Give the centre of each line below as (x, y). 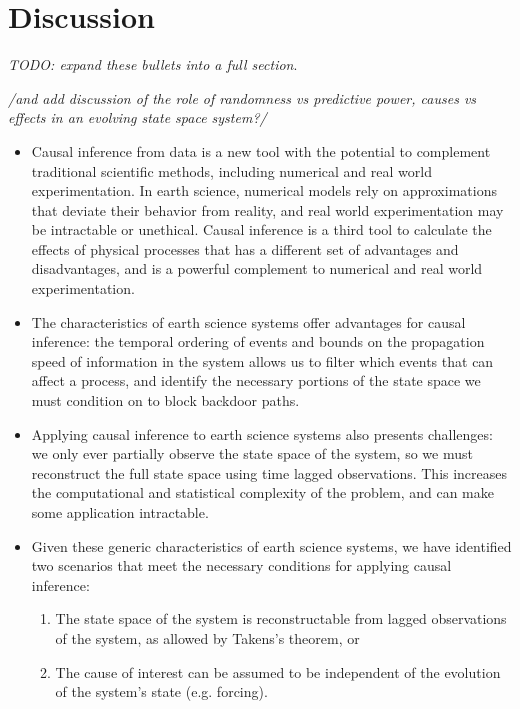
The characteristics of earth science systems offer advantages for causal (248, 321)
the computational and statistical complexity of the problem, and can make (262, 492)
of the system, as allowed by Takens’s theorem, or (207, 637)
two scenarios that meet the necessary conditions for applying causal (241, 565)
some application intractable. (120, 512)
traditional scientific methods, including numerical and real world (231, 170)
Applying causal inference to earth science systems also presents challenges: (262, 433)
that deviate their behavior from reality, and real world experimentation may (267, 209)
